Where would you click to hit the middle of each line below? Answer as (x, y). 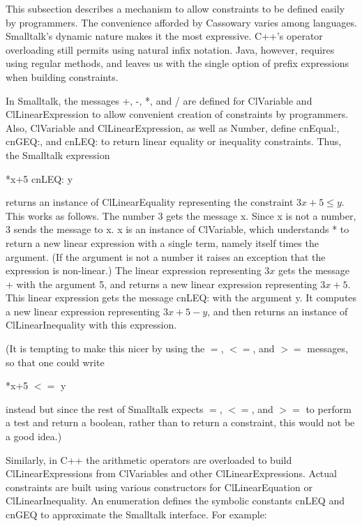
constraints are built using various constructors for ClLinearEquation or (159, 487)
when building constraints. (62, 76)
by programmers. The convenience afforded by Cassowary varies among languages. (181, 22)
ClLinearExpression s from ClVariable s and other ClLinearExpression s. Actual (171, 473)
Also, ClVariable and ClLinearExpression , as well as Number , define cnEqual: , (173, 127)
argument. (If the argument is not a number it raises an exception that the (166, 256)
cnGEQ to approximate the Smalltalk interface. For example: (136, 514)
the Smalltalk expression (58, 155)
